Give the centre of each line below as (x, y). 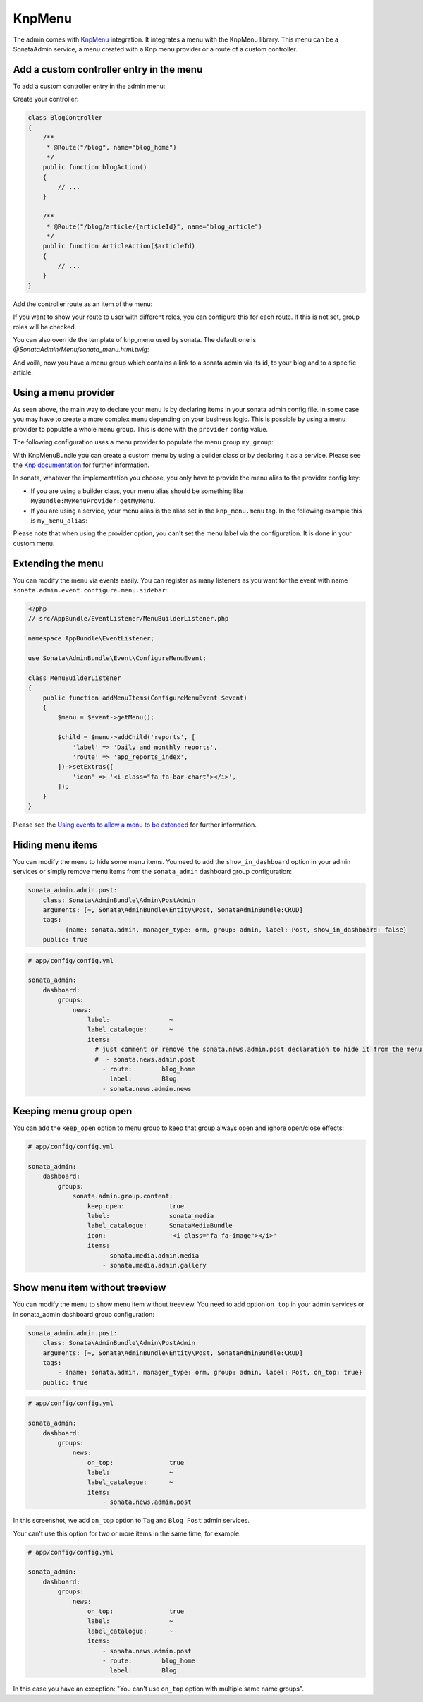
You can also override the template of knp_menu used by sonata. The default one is (135, 340)
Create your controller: (46, 99)
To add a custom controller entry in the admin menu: (89, 86)
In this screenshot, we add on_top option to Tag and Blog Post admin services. (131, 1521)
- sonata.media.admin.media (151, 1255)
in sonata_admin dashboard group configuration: (84, 1314)
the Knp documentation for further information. (81, 465)
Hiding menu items (55, 845)
